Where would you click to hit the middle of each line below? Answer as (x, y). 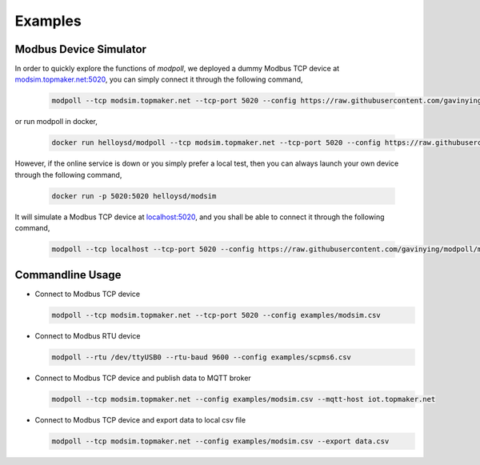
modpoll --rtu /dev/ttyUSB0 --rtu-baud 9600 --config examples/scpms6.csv (202, 357)
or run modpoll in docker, (56, 122)
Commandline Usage (68, 275)
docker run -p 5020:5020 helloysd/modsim (134, 196)
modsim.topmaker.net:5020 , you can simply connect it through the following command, (159, 79)
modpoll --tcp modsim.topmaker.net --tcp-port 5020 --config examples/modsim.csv (216, 315)
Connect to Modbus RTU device (88, 335)
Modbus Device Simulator (81, 49)
